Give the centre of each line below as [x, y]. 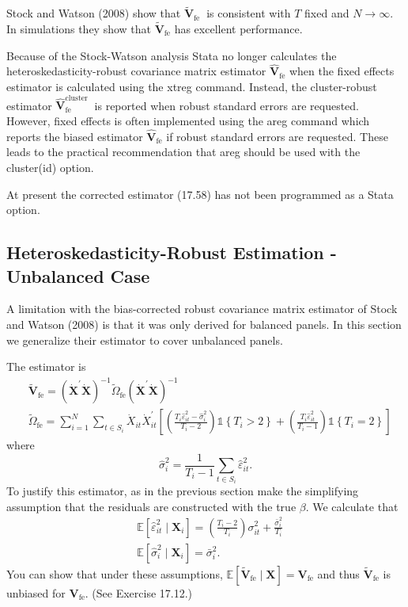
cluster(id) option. [50, 167]
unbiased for [36, 592]
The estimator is [46, 366]
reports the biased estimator [75, 136]
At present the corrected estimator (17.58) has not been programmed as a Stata [200, 194]
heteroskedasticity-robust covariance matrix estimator [136, 71]
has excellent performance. [238, 29]
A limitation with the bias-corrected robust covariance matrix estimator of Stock [202, 309]
